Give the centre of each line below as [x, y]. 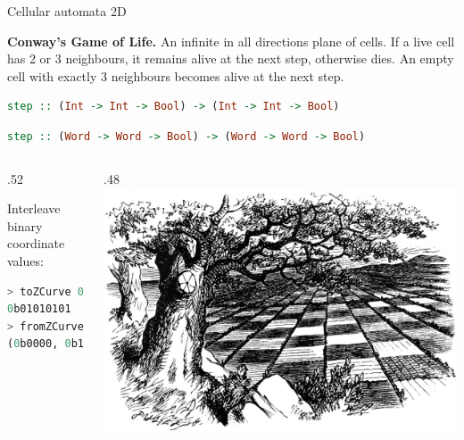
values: [25, 260]
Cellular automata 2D [67, 11]
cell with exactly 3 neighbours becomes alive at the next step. [176, 75]
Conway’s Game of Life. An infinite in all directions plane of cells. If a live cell [231, 41]
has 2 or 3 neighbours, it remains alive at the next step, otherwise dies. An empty [231, 58]
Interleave [34, 208]
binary [25, 225]
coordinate [36, 243]
